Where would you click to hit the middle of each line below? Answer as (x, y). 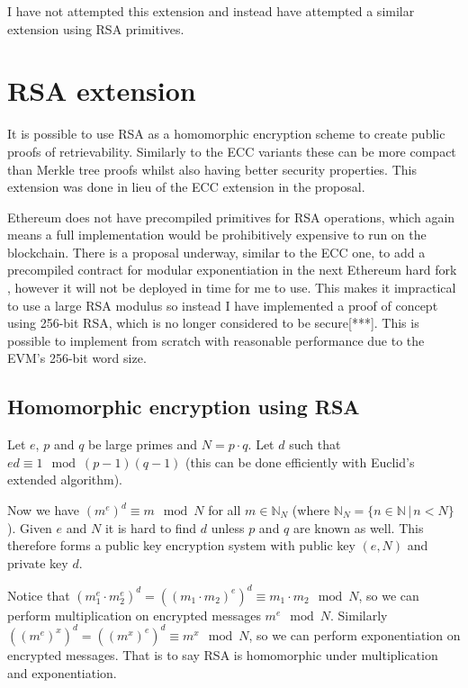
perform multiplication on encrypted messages (134, 615)
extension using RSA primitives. (96, 28)
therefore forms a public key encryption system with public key (181, 545)
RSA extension (102, 91)
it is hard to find (151, 527)
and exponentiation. (62, 672)
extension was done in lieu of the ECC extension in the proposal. (186, 187)
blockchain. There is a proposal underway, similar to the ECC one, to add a (216, 252)
